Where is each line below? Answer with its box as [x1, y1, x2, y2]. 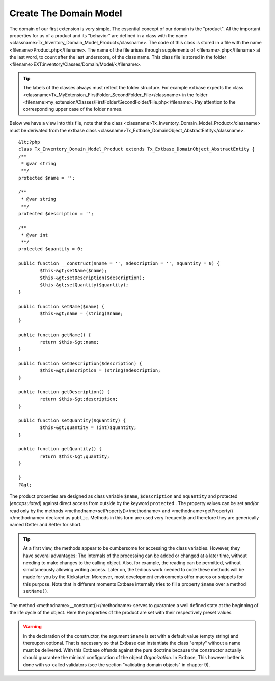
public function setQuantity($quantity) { [18, 417, 126, 423]
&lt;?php [18, 139, 40, 145]
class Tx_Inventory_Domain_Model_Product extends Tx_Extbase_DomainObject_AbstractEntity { [18, 146, 255, 153]
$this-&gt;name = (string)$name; [40, 311, 123, 316]
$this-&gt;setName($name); [40, 268, 107, 273]
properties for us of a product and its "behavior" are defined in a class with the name [9, 32, 188, 38]
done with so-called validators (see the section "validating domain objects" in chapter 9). [23, 661, 210, 668]
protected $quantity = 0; [18, 246, 84, 252]
